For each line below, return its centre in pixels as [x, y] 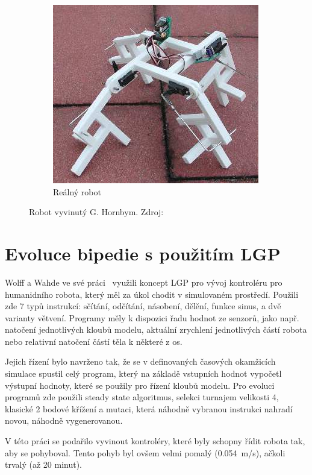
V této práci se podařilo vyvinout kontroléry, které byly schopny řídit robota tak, [155, 441]
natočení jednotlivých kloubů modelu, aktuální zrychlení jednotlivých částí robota [156, 329]
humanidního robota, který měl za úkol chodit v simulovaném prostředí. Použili [152, 294]
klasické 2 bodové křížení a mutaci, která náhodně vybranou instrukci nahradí [149, 408]
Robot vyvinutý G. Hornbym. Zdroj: [96, 212]
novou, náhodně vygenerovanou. [64, 420]
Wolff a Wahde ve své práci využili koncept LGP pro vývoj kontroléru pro [144, 282]
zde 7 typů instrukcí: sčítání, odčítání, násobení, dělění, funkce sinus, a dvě [143, 306]
